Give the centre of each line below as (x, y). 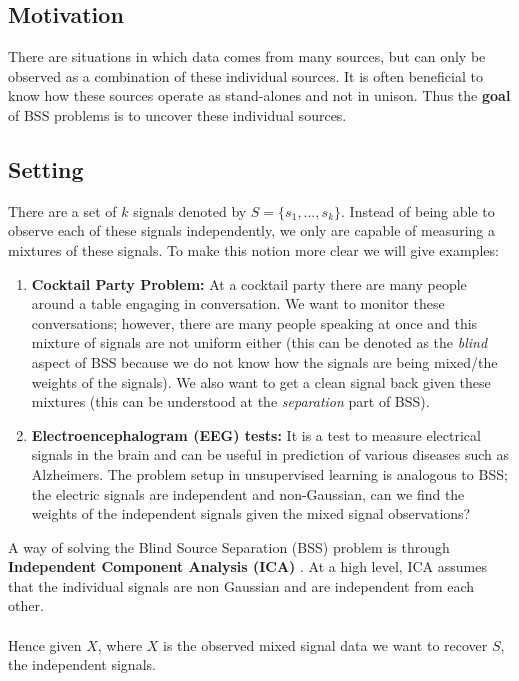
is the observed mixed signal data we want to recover (325, 644)
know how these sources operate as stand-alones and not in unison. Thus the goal (259, 95)
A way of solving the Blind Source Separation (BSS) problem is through (229, 546)
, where (120, 644)
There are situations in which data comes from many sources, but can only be (247, 56)
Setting (46, 168)
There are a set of (62, 210)
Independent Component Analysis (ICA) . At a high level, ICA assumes (247, 566)
